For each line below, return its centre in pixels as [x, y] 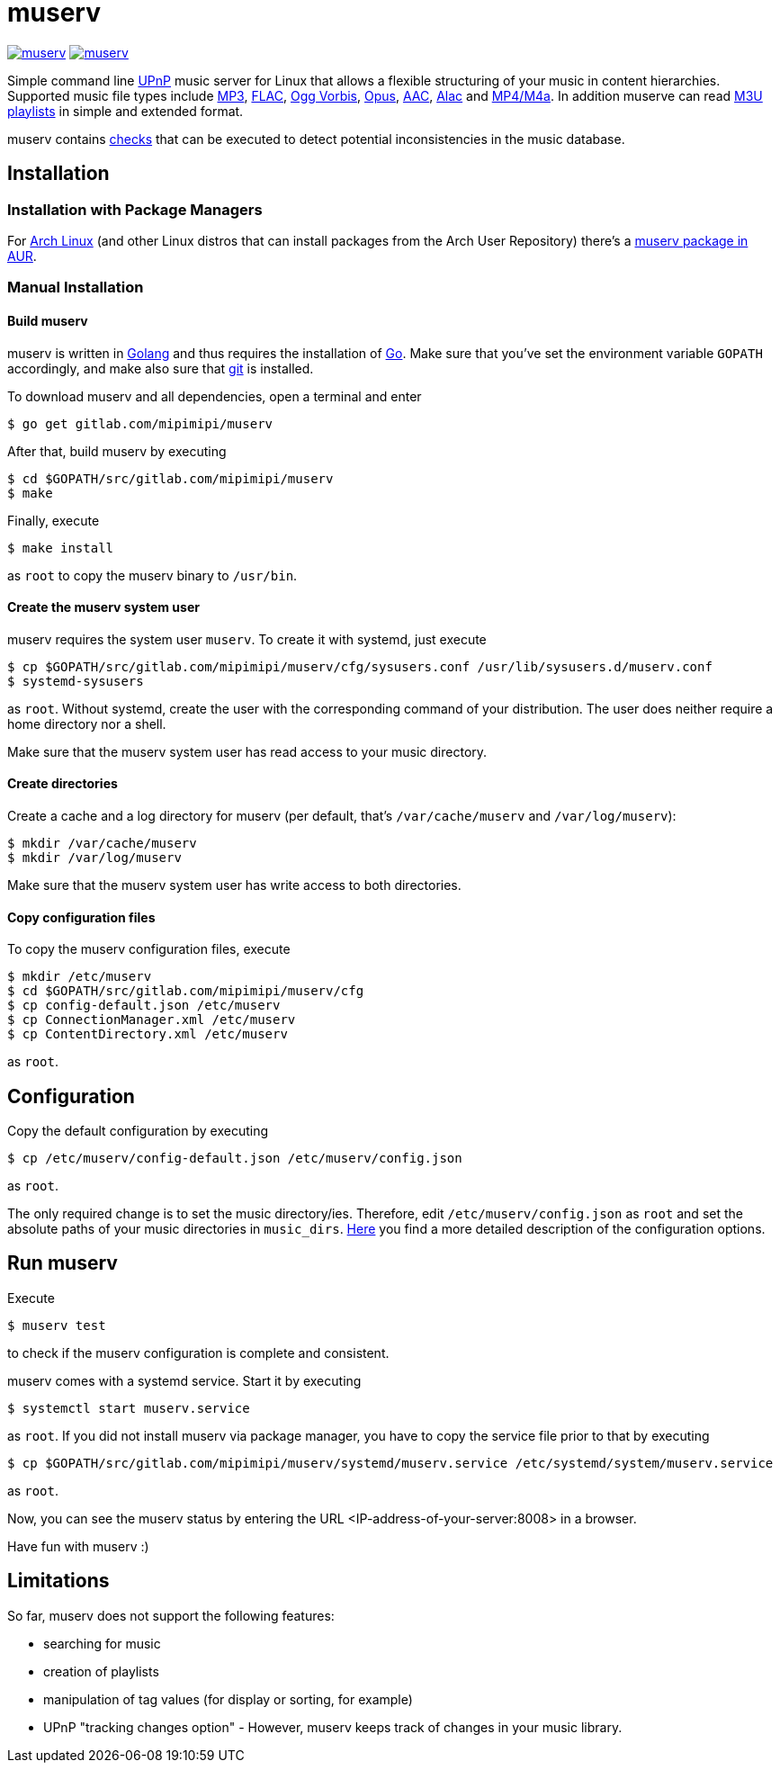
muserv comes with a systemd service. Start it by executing [184, 1380]
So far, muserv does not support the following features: [171, 1615]
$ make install [61, 548]
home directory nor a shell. [87, 723]
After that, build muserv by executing [117, 451]
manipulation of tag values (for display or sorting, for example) [228, 1699]
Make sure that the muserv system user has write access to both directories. [234, 885]
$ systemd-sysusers [76, 681]
